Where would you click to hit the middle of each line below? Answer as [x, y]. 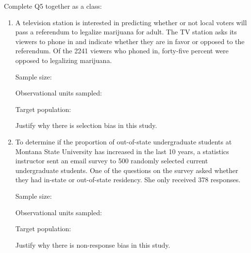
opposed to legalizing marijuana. [64, 60]
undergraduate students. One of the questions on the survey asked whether [127, 170]
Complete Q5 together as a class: [53, 6]
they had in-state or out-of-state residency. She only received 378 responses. [128, 180]
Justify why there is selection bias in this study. [86, 125]
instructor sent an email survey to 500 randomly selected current [112, 161]
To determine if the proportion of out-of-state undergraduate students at [124, 141]
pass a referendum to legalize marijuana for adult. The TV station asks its [126, 32]
